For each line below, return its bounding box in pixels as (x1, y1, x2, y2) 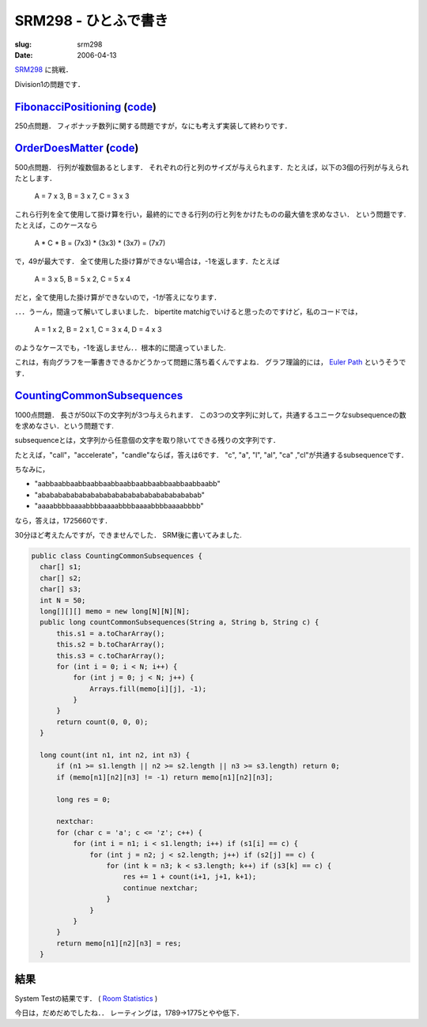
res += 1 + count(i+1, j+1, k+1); (123, 872, 257, 882)
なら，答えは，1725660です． (14, 515, 112, 525)
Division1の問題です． (14, 79, 85, 89)
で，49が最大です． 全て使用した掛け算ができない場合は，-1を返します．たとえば (14, 256, 281, 266)
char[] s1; (40, 562, 82, 572)
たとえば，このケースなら (14, 221, 98, 230)
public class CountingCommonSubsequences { (31, 552, 203, 561)
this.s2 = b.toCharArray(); (56, 640, 165, 649)
